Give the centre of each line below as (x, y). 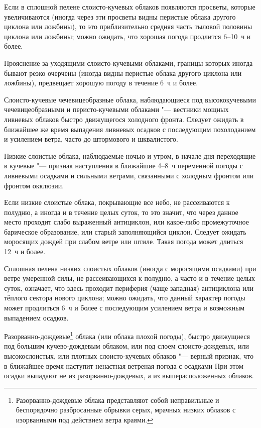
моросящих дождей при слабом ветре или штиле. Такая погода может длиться (124, 241)
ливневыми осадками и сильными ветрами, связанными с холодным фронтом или (129, 175)
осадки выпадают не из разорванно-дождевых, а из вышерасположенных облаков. (129, 376)
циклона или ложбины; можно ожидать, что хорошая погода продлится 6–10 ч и (127, 36)
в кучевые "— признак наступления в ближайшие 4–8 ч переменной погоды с (124, 166)
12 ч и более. (25, 251)
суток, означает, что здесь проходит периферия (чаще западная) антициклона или (129, 288)
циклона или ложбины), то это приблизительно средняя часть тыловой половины (128, 26)
